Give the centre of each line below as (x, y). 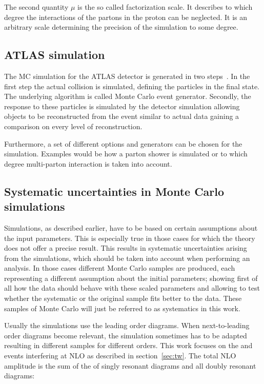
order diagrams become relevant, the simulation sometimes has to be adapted (126, 335)
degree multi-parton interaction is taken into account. (88, 163)
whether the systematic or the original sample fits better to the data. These (123, 298)
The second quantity (36, 7)
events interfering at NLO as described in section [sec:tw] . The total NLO (120, 356)
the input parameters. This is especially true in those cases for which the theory (130, 238)
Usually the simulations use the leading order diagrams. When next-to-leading (127, 325)
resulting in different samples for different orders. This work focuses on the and (128, 345)
